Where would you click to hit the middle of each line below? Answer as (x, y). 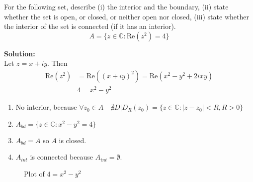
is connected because (62, 157)
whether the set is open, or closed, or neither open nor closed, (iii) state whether (126, 16)
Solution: (20, 53)
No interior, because (46, 107)
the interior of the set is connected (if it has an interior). (90, 26)
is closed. (73, 140)
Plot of (34, 173)
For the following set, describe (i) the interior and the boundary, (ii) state (116, 6)
